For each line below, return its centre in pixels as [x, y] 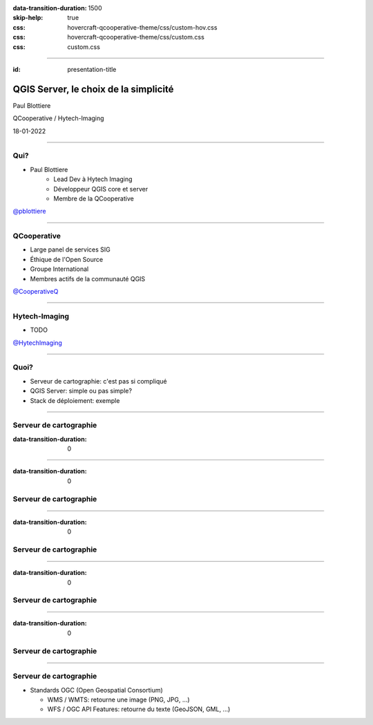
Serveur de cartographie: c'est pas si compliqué [98, 381]
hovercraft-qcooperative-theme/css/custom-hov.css [142, 27]
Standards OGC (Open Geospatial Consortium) [97, 690]
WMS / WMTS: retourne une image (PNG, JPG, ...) [118, 699]
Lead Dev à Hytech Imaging [93, 179]
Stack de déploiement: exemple [75, 400]
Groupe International [59, 269]
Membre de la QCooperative [94, 198]
